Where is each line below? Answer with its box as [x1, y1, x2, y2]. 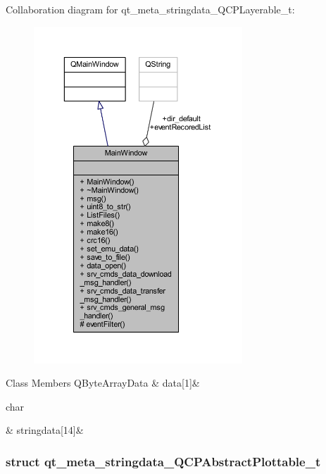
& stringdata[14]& [6, 423, 84, 437]
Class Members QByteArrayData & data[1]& [6, 375, 200, 390]
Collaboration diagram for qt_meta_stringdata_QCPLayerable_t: [6, 2, 295, 16]
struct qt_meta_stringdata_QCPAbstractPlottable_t [6, 452, 321, 470]
